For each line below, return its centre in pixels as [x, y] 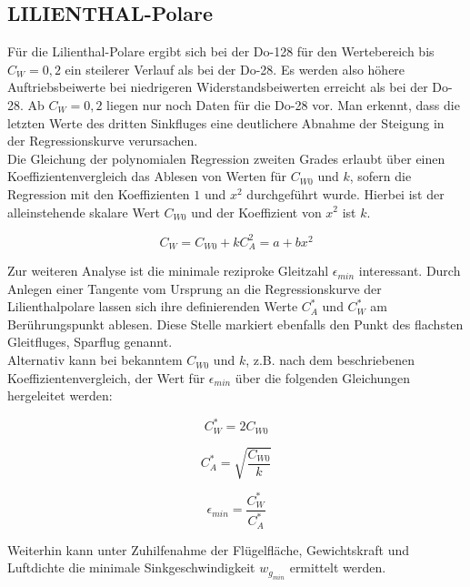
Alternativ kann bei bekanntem [95, 360]
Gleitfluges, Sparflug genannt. [90, 342]
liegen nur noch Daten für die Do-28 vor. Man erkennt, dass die [283, 104]
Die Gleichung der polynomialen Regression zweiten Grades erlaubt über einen [226, 158]
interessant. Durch [410, 271]
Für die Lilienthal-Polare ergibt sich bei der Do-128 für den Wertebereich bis [221, 51]
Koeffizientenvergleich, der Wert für [106, 377]
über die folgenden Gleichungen [323, 377]
